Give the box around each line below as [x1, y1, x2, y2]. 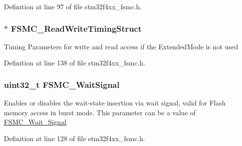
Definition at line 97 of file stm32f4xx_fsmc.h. [4, 1, 142, 11]
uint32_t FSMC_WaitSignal [4, 78, 120, 90]
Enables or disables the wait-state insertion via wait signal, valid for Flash [4, 98, 226, 108]
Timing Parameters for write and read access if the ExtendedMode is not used [4, 41, 239, 51]
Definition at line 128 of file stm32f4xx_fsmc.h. [4, 133, 145, 143]
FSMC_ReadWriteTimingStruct [11, 22, 142, 34]
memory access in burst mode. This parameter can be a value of [4, 107, 196, 117]
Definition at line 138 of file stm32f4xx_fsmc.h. [4, 58, 145, 68]
